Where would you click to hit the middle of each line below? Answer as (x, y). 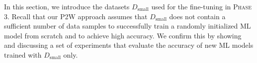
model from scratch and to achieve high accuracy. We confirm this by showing (123, 35)
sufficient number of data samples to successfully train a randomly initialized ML (128, 26)
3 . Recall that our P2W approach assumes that (76, 16)
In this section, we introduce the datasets (67, 6)
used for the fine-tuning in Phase (201, 6)
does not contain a (197, 16)
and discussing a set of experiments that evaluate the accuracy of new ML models (129, 45)
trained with (23, 54)
